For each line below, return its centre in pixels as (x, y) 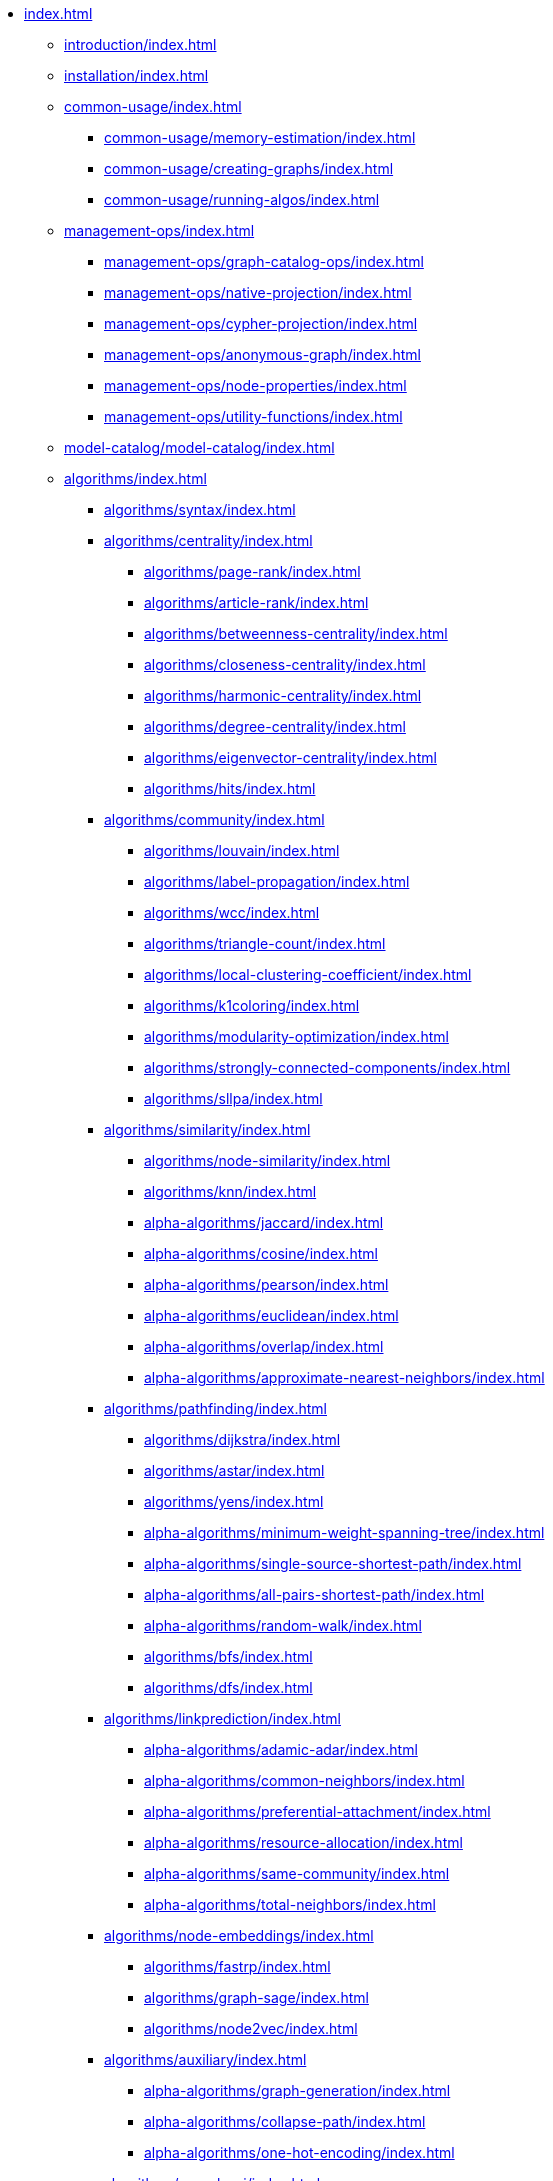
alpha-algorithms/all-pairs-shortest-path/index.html (314, 1594)
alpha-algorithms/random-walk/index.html (283, 1625)
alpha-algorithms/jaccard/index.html (264, 1222)
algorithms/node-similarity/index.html (267, 1160)
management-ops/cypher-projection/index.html (261, 323)
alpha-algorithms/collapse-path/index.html (285, 2121)
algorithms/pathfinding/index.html (215, 1408)
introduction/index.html (140, 44)
